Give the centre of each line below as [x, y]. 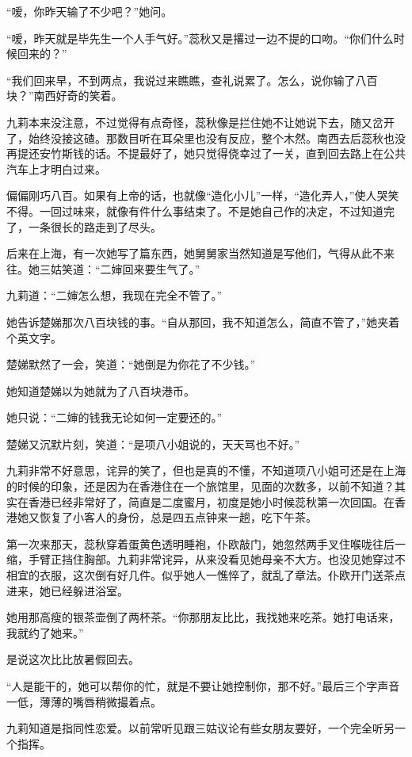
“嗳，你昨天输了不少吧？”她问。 [90, 11]
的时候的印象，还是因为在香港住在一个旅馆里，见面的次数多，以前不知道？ [200, 486]
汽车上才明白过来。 [56, 168]
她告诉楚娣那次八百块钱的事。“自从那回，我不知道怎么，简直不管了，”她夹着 [203, 321]
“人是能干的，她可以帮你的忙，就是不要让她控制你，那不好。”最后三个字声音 [203, 686]
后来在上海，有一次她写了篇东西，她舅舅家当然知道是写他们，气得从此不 [195, 253]
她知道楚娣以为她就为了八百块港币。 [101, 390]
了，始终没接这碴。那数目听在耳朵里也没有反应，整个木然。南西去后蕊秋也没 [206, 138]
